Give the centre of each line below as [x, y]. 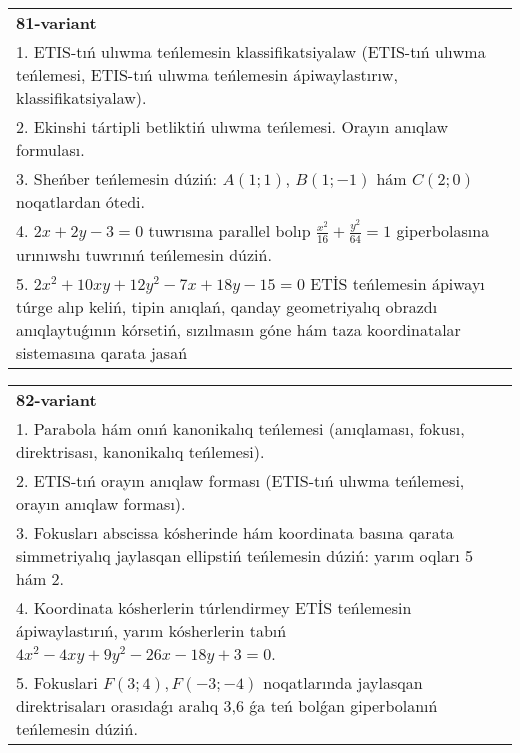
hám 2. [40, 578]
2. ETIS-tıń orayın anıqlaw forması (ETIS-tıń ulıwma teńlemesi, [240, 480]
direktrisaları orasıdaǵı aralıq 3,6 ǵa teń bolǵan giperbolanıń [227, 705]
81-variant [56, 22]
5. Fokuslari [57, 682]
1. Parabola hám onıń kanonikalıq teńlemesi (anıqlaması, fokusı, [240, 428]
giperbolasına [443, 230]
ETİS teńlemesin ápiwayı [397, 283]
